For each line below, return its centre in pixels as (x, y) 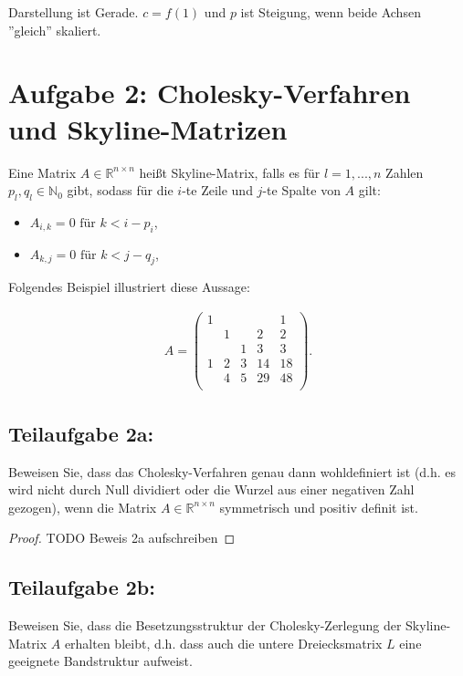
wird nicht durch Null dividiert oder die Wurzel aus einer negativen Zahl (211, 489)
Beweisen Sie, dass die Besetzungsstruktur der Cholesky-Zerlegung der (205, 625)
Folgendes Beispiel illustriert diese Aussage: (129, 287)
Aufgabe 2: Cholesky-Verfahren (210, 93)
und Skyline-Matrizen (148, 128)
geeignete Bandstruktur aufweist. (100, 661)
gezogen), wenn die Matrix (83, 507)
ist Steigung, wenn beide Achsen (331, 12)
